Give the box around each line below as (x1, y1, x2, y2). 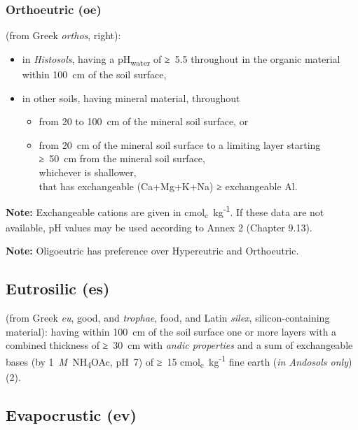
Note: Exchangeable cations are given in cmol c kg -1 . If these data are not (6, 203, 324, 221)
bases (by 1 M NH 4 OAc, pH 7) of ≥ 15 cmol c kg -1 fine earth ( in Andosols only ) (6, 352, 352, 371)
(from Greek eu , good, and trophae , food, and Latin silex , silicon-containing (6, 310, 330, 325)
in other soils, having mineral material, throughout (22, 90, 240, 105)
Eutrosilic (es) (6, 278, 110, 299)
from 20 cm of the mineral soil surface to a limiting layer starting (39, 137, 321, 152)
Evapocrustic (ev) (6, 403, 137, 425)
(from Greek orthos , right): (6, 28, 121, 43)
